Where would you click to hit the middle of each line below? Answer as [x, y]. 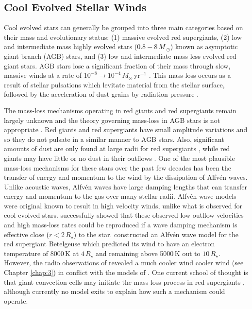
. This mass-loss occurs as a [190, 75]
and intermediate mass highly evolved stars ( [71, 46]
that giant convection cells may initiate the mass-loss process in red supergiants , [124, 282]
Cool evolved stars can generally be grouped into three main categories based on [124, 27]
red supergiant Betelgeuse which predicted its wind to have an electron [109, 244]
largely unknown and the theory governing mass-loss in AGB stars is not [112, 120]
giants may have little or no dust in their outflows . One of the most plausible [119, 158]
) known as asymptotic [204, 46]
